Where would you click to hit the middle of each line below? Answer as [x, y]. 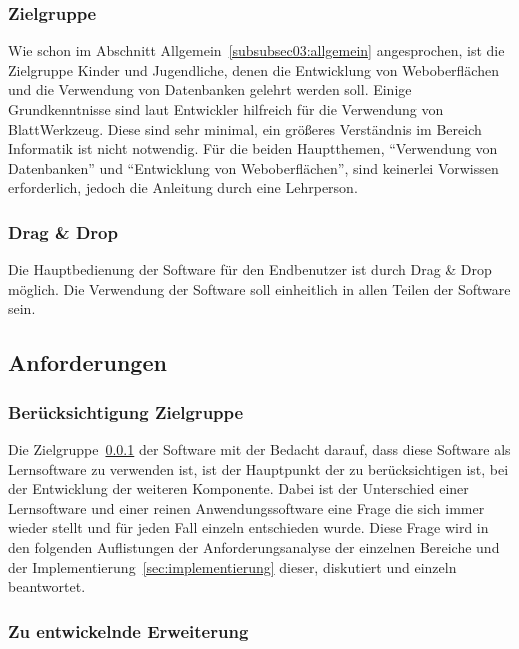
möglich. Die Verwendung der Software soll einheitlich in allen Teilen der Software [259, 288]
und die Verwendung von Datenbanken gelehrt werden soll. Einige [210, 89]
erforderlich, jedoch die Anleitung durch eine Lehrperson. [183, 187]
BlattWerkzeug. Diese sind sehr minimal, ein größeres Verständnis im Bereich [245, 128]
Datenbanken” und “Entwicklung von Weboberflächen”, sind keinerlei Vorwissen [253, 167]
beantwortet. [47, 586]
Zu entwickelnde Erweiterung [128, 630]
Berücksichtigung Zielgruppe [126, 411]
